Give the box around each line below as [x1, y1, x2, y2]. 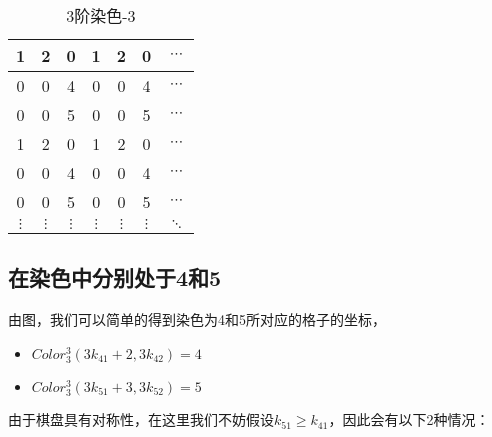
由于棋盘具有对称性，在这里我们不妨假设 [8, 409, 274, 430]
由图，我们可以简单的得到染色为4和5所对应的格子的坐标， [8, 309, 386, 330]
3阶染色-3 [66, 4, 136, 27]
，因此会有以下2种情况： [328, 409, 490, 430]
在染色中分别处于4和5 [8, 262, 222, 293]
